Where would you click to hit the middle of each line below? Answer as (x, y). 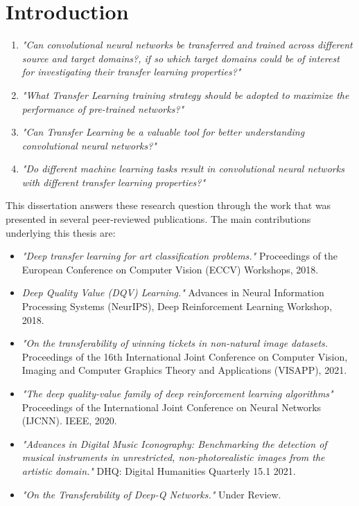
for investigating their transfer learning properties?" (131, 72)
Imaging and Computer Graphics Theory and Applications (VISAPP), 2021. (184, 370)
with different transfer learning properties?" (114, 182)
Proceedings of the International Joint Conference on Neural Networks (172, 407)
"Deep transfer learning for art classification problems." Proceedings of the (179, 256)
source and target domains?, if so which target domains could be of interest (181, 58)
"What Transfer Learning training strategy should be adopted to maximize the (185, 94)
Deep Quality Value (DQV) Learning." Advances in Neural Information (173, 292)
